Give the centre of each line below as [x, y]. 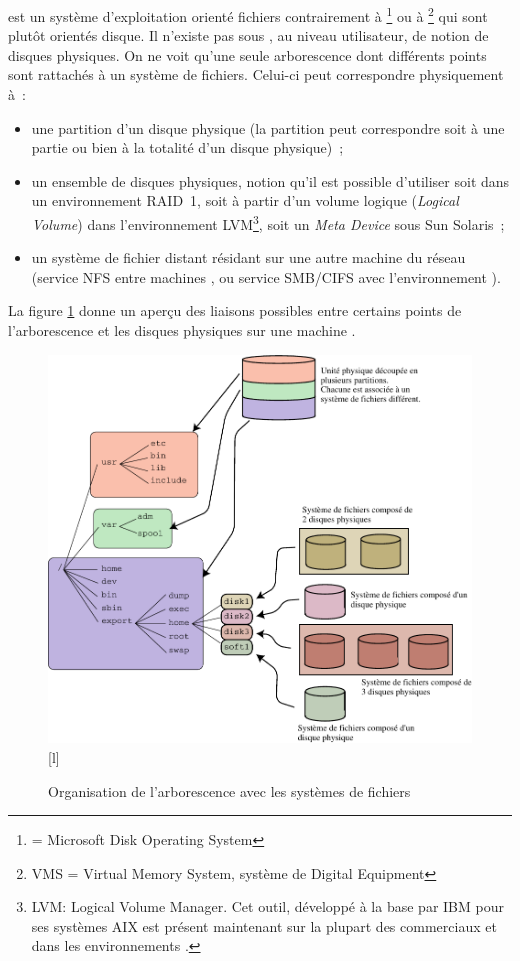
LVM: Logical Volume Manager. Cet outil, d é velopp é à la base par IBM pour [267, 906]
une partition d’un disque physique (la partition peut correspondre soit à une [268, 127]
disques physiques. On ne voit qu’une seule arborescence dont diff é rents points [247, 54]
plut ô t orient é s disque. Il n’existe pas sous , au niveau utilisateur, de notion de [248, 35]
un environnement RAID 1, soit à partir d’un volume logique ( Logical [245, 200]
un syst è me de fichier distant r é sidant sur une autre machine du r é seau [248, 257]
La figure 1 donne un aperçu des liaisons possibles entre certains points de [235, 310]
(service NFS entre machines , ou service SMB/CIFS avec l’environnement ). [266, 276]
